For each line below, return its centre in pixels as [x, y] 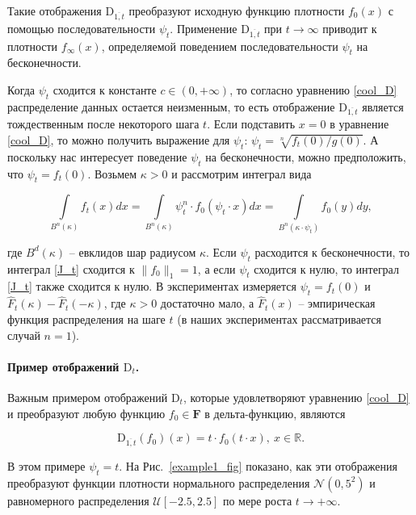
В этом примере [46, 465]
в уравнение [359, 124]
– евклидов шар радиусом [132, 251]
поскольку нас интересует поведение [97, 156]
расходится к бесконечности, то [332, 251]
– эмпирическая [337, 303]
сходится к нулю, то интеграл [326, 268]
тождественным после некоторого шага [103, 124]
